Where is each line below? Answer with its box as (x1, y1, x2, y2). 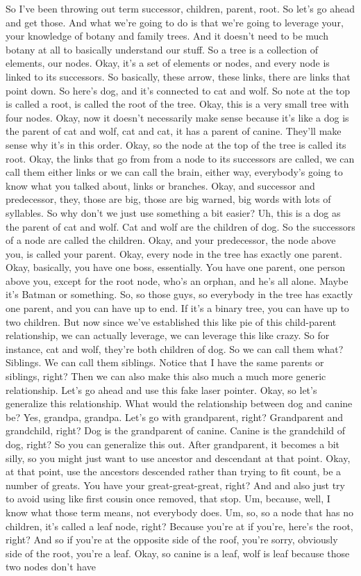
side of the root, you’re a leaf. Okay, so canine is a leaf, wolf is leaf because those (6, 545, 350, 560)
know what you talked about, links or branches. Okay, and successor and (6, 178, 315, 192)
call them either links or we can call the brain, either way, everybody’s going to (6, 165, 343, 179)
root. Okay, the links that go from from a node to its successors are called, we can (6, 151, 355, 165)
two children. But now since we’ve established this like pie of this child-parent (6, 314, 337, 329)
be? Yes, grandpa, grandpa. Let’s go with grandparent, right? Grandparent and (6, 409, 344, 424)
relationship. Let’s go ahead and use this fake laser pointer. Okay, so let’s (6, 382, 317, 397)
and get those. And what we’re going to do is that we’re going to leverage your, (6, 15, 344, 29)
